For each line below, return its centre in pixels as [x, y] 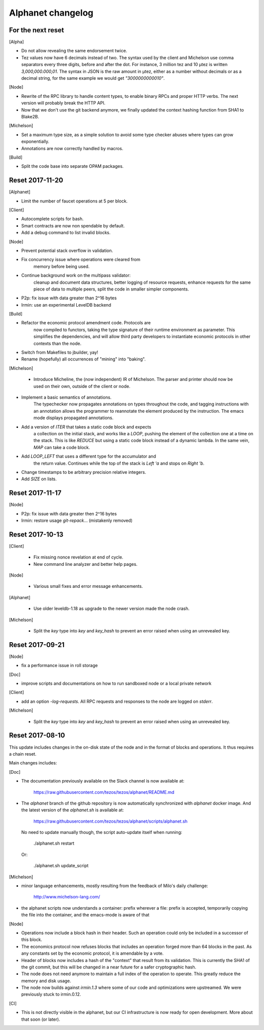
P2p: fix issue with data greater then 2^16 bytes [69, 514]
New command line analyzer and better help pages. [86, 564]
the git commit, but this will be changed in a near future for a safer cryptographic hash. [109, 967]
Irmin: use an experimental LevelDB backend [66, 305]
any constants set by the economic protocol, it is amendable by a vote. [92, 953]
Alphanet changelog [51, 13]
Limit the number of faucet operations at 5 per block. [75, 201]
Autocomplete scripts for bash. [53, 219]
